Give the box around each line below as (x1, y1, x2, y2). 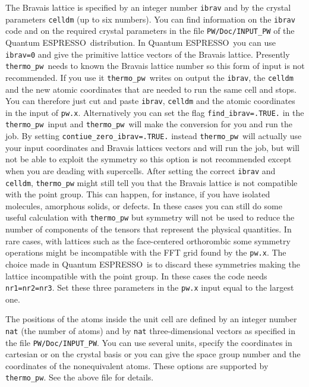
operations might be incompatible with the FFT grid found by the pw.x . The (5, 246, 286, 259)
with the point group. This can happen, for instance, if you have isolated (5, 188, 270, 200)
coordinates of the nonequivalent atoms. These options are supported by (5, 359, 269, 372)
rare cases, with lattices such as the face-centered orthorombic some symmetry (5, 234, 291, 247)
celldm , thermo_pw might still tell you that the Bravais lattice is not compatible (5, 176, 298, 188)
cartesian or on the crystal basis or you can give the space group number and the (5, 348, 301, 360)
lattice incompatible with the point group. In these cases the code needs (5, 269, 267, 282)
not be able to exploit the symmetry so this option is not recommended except (5, 153, 292, 165)
